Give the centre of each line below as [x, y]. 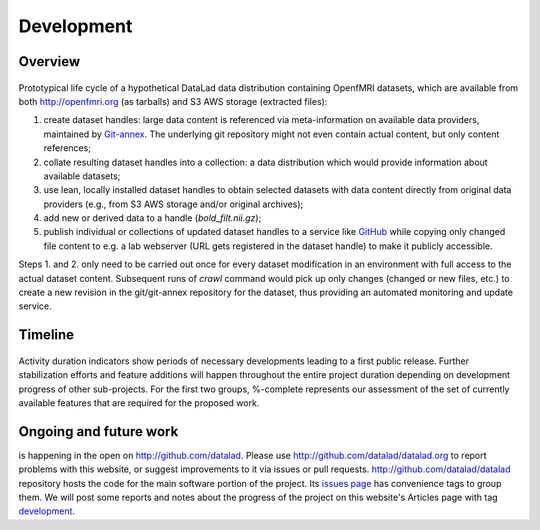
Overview [49, 61]
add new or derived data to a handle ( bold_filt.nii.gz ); [152, 218]
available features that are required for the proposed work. [139, 403]
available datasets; [82, 176]
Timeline [46, 335]
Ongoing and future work [98, 431]
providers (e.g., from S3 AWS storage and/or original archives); [173, 204]
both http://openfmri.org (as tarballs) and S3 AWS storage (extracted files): [173, 101]
